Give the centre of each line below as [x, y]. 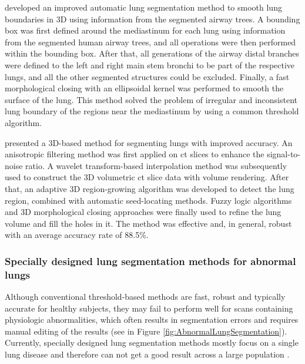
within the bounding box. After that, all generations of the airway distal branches [152, 53]
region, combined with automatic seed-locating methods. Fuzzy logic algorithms [148, 200]
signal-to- [284, 154]
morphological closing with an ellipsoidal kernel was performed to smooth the [144, 88]
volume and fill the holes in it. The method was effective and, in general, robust [148, 223]
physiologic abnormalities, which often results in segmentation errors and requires [152, 320]
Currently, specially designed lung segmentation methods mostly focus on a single [152, 343]
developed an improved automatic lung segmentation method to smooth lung [143, 7]
